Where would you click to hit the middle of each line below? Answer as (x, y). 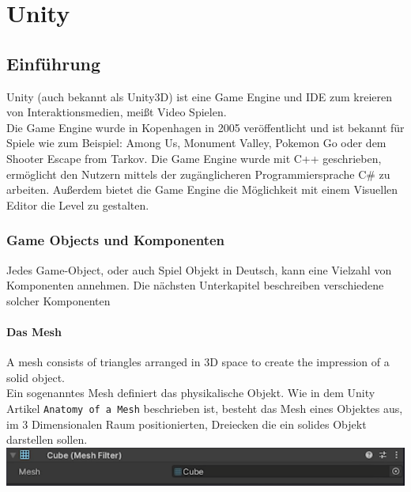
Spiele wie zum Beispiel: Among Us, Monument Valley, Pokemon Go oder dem (196, 143)
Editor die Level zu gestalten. (78, 204)
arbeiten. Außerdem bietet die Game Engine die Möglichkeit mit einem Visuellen (202, 189)
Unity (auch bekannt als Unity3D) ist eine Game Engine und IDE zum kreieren (200, 96)
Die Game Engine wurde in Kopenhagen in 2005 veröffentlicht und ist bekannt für (205, 127)
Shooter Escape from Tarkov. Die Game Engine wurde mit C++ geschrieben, (194, 158)
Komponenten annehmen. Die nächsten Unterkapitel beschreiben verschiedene (195, 285)
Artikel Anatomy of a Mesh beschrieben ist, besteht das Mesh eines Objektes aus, (205, 408)
